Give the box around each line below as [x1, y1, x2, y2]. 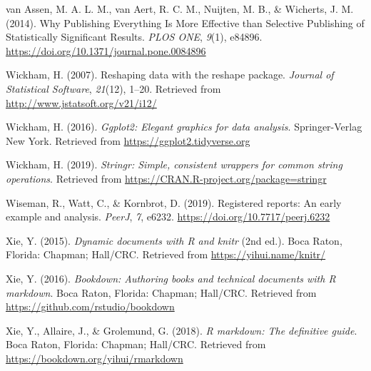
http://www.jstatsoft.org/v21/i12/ [6, 95, 157, 110]
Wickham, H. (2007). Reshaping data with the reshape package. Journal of [6, 67, 334, 82]
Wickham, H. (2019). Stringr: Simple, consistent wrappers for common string [6, 157, 342, 172]
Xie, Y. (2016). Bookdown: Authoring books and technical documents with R [6, 270, 336, 285]
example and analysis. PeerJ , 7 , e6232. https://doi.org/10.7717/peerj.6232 [6, 209, 330, 224]
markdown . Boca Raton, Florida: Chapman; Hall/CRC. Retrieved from [6, 285, 317, 300]
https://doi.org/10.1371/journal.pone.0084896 [6, 43, 206, 58]
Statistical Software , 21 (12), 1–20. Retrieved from [6, 81, 221, 96]
